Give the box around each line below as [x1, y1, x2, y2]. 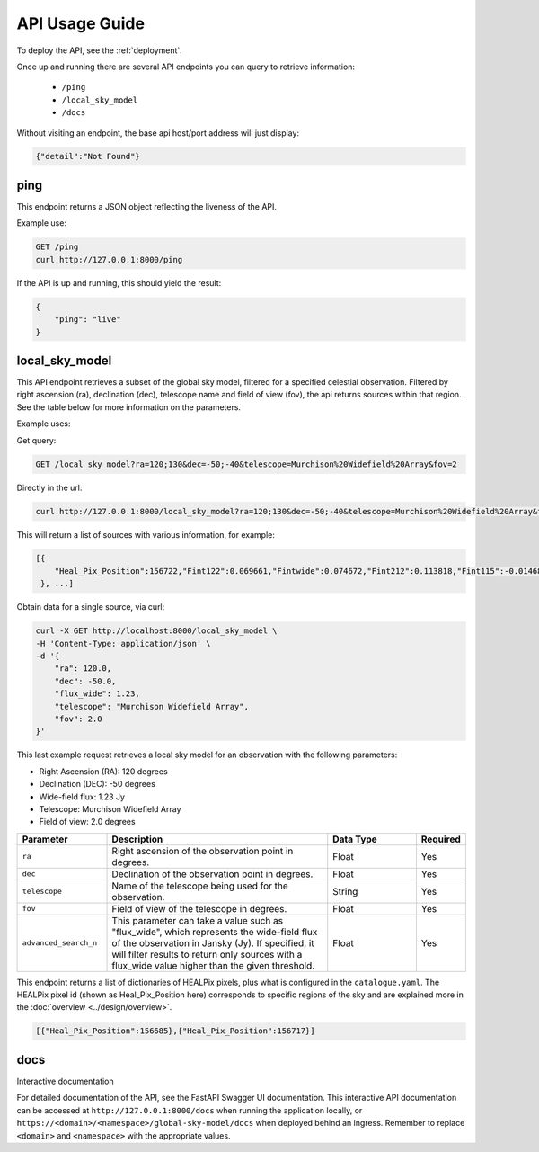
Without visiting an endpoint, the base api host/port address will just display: [16, 127, 300, 138]
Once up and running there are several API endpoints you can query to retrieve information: [16, 61, 355, 72]
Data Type [332, 833, 377, 845]
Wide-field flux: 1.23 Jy [39, 791, 126, 802]
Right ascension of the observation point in [111, 844, 294, 857]
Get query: [16, 434, 57, 445]
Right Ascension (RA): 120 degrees [39, 765, 168, 777]
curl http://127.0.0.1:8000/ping [35, 255, 183, 264]
